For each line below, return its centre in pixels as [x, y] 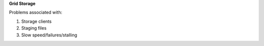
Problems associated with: [36, 13]
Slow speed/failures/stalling [49, 35]
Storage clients [36, 21]
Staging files [34, 28]
